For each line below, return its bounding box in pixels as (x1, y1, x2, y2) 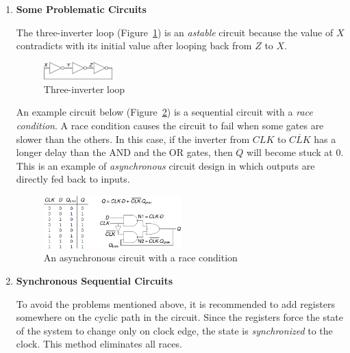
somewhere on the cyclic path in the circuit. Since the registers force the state (16, 310, 344, 324)
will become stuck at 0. (247, 145, 344, 159)
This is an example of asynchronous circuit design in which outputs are (16, 158, 315, 172)
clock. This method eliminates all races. (16, 337, 182, 351)
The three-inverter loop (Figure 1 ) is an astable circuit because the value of (16, 25, 334, 39)
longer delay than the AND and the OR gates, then (16, 145, 233, 159)
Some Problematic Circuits (16, 2, 147, 16)
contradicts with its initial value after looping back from (16, 38, 252, 53)
